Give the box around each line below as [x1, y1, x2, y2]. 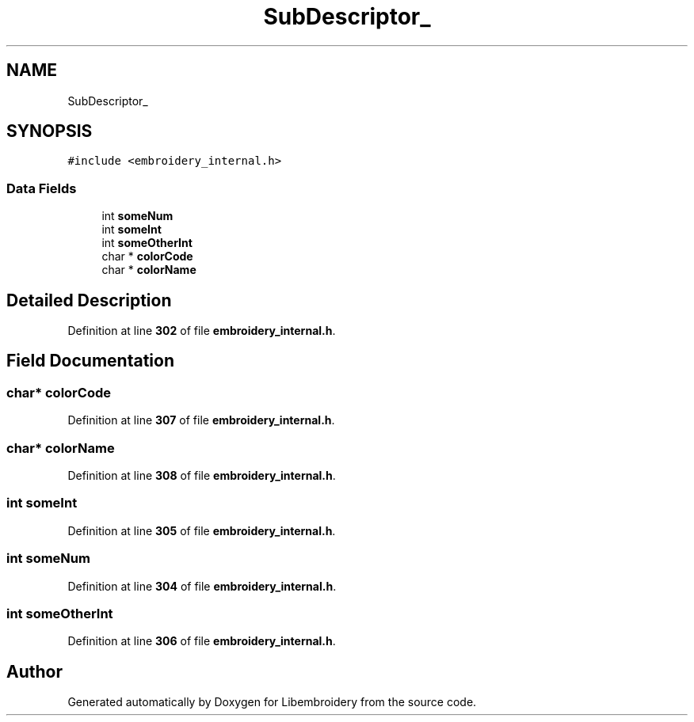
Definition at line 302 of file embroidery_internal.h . [67, 324, 336, 338]
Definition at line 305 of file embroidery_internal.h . [67, 523, 336, 538]
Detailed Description [6, 290, 172, 310]
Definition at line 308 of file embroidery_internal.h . [67, 469, 336, 482]
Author [6, 661, 63, 682]
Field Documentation [6, 351, 174, 371]
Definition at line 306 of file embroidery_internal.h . [67, 634, 336, 648]
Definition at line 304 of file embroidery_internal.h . [67, 579, 337, 593]
